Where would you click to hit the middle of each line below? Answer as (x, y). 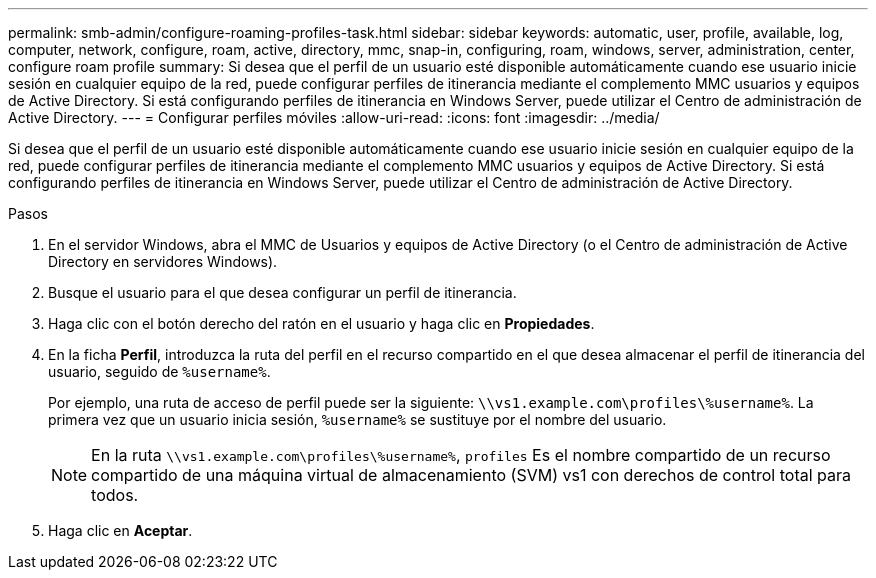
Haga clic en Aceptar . (120, 530)
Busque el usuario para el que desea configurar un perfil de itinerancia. (282, 292)
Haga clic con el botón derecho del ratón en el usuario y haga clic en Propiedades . (321, 323)
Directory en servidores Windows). (163, 261)
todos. (115, 495)
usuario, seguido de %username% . (159, 371)
